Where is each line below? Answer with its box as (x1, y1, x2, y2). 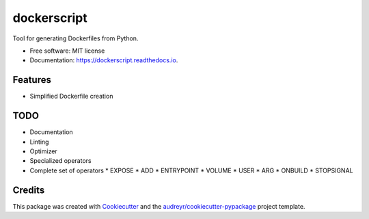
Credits (12, 184, 45, 196)
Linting (29, 138, 49, 146)
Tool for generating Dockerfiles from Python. (12, 34, 139, 42)
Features (12, 74, 51, 86)
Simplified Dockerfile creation (29, 92, 113, 101)
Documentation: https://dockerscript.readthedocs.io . (29, 56, 178, 64)
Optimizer (29, 147, 57, 155)
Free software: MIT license (29, 47, 105, 55)
